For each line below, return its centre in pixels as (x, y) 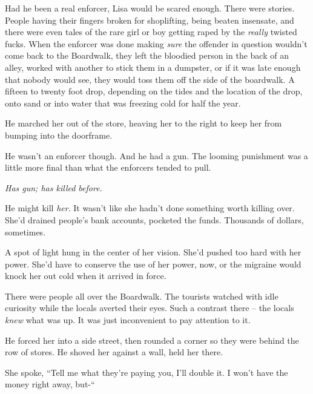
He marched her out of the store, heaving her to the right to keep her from (143, 123)
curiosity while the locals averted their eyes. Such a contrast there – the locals (150, 308)
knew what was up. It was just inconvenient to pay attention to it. (128, 320)
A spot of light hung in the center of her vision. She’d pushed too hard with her (153, 252)
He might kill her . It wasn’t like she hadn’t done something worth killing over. (150, 208)
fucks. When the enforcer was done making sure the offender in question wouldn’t (156, 43)
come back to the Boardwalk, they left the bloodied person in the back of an (147, 55)
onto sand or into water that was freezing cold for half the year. (123, 103)
